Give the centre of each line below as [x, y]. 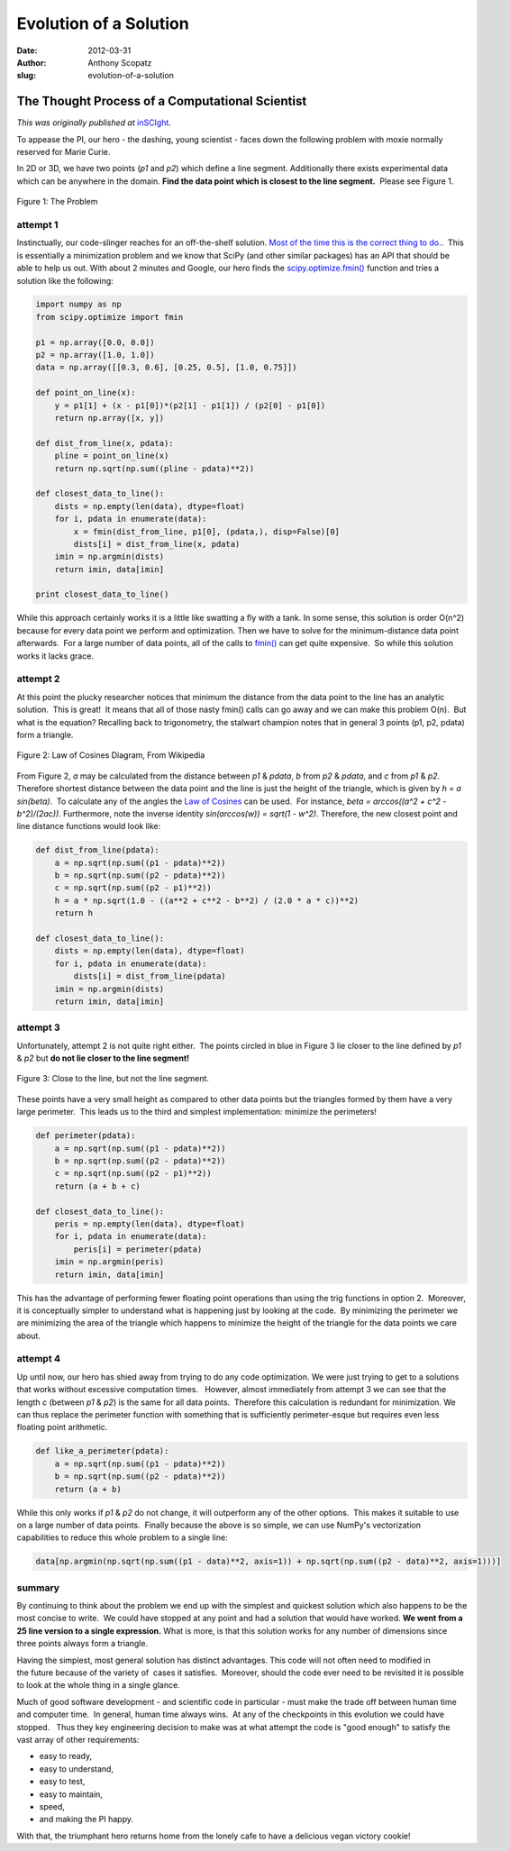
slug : [26, 76]
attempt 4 [39, 1359]
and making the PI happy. [87, 1819]
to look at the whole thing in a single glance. [98, 1685]
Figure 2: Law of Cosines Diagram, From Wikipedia [111, 755]
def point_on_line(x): [86, 393]
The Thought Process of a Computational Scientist [162, 101]
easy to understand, [77, 1769]
